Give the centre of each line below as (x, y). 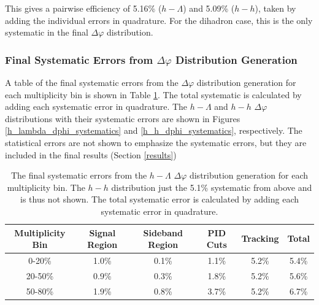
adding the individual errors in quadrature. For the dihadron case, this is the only (159, 20)
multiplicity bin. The (46, 187)
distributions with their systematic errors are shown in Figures (123, 118)
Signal (102, 232)
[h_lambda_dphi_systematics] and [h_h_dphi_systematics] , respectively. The (154, 130)
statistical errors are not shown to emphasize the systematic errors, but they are (156, 142)
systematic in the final (47, 32)
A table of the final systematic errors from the (92, 82)
